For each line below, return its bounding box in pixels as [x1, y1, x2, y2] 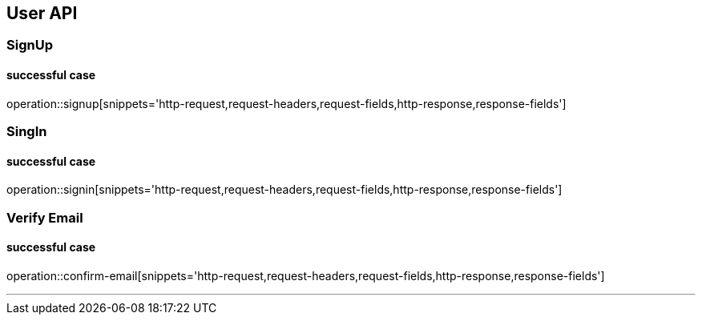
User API [6, 3, 78, 23]
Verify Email [6, 209, 83, 226]
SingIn [6, 123, 47, 140]
